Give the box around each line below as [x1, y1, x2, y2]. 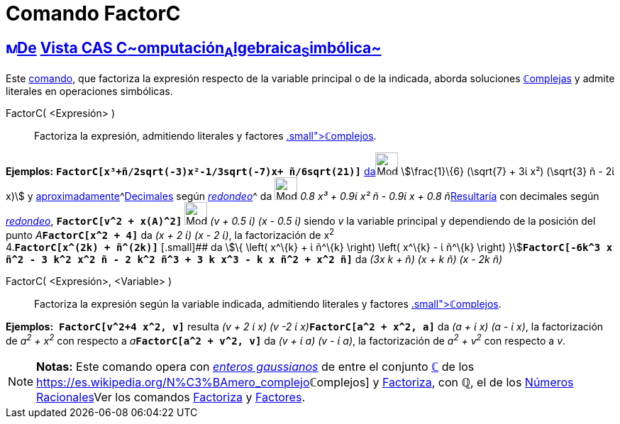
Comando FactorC [6, 1, 181, 26]
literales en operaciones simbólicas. [6, 85, 173, 98]
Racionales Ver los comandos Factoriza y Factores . [36, 389, 305, 404]
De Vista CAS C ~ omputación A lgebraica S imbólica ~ [17, 38, 382, 60]
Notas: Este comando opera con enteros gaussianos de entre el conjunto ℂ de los [36, 359, 475, 374]
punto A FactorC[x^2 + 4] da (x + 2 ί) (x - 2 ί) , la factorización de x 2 [6, 227, 335, 242]
